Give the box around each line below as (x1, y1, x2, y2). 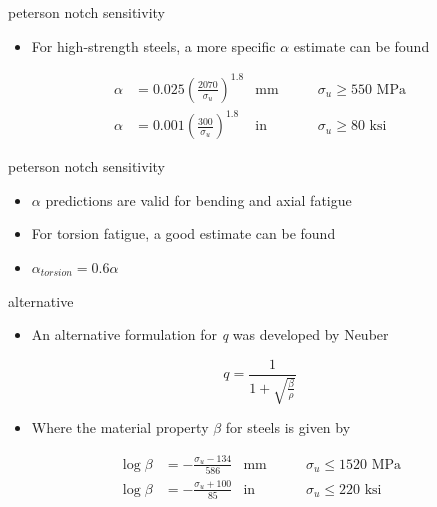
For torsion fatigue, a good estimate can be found (31, 223, 336, 244)
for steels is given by (225, 417, 351, 438)
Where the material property (31, 417, 209, 438)
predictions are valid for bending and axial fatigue (45, 189, 352, 210)
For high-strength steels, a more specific (31, 35, 276, 56)
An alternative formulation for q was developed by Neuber (31, 324, 389, 345)
